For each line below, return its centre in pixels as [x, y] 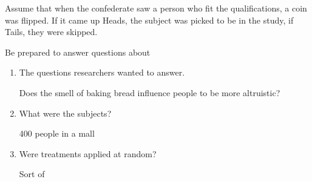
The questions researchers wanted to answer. [102, 72]
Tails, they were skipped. [51, 32]
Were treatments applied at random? [88, 153]
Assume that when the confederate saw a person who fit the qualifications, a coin [156, 8]
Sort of [32, 174]
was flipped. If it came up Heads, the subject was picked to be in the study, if [149, 20]
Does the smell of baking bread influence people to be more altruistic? [150, 92]
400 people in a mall [57, 133]
